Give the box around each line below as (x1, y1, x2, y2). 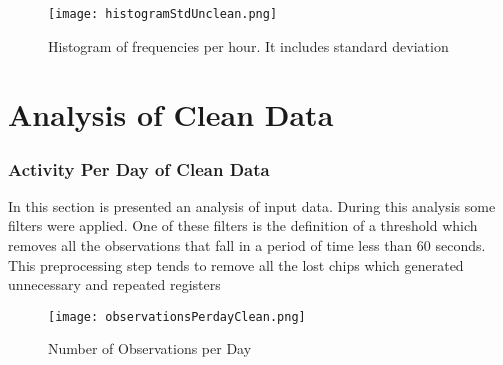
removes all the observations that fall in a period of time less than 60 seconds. (8, 235, 486, 256)
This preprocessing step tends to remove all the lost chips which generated (8, 254, 464, 275)
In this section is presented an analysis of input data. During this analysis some (8, 195, 496, 216)
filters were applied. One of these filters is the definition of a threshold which (8, 215, 478, 236)
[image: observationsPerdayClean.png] (48, 309, 306, 324)
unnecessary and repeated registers (8, 274, 221, 295)
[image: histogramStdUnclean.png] (48, 7, 278, 21)
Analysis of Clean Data (8, 94, 334, 135)
